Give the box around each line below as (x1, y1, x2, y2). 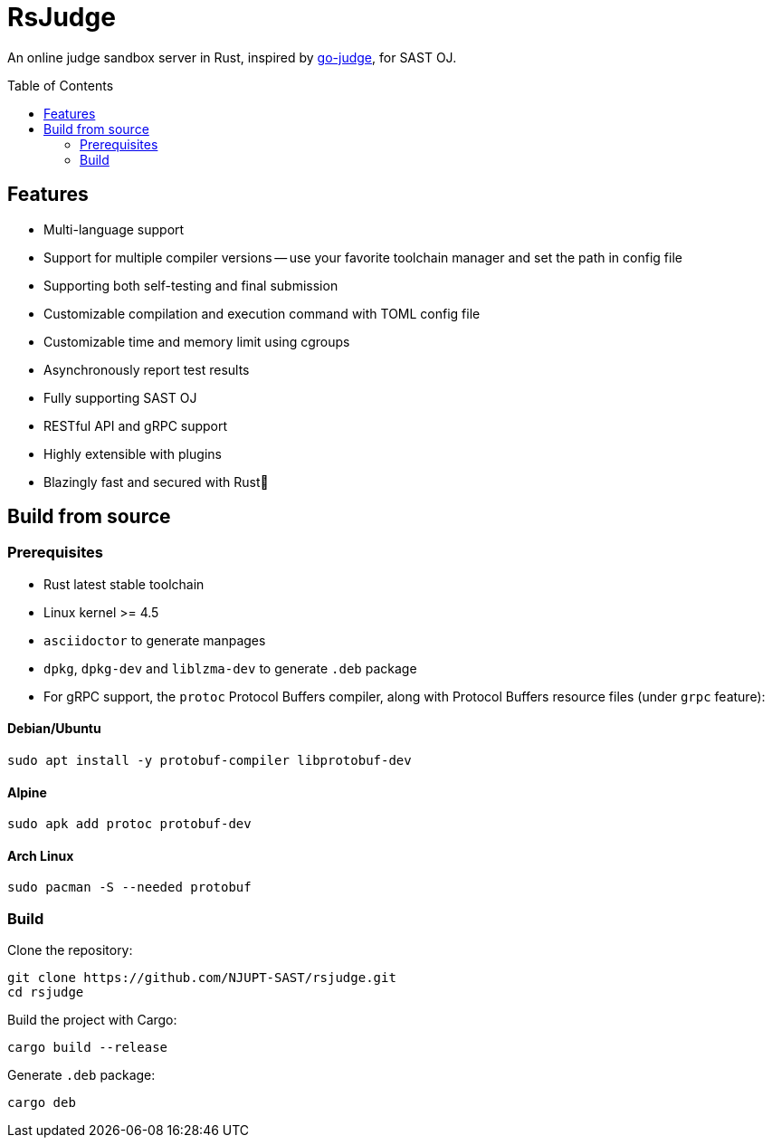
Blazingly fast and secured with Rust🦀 (43, 473, 269, 490)
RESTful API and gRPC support (43, 417, 228, 434)
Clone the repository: (7, 942, 133, 959)
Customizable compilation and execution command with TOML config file (43, 305, 481, 321)
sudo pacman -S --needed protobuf (7, 880, 252, 895)
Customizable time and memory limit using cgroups (43, 333, 350, 349)
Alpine (7, 784, 47, 800)
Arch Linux (7, 847, 74, 864)
